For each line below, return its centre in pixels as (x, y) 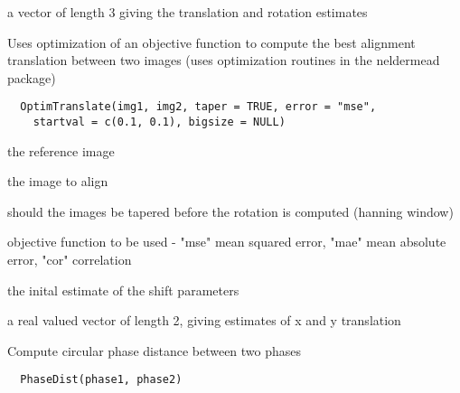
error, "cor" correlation (70, 260)
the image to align (58, 181)
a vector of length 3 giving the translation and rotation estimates (188, 12)
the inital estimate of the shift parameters (123, 290)
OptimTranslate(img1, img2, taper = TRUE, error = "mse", (198, 107)
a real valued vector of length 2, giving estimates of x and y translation (204, 320)
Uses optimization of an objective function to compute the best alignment (211, 42)
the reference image (61, 150)
